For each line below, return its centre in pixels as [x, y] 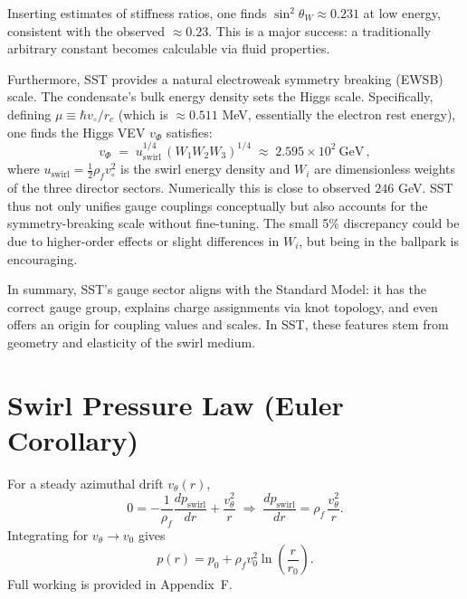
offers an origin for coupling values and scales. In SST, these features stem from [228, 324]
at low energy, [402, 13]
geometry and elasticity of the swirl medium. [131, 342]
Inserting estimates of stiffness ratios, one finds [137, 13]
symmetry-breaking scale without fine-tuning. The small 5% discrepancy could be [233, 223]
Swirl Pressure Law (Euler [176, 404]
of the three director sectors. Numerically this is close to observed [189, 188]
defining [29, 114]
